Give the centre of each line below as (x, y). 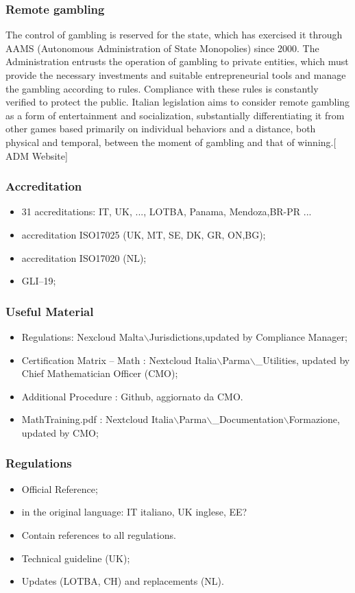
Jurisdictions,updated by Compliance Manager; (248, 336)
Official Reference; (60, 488)
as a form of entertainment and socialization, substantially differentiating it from (175, 115)
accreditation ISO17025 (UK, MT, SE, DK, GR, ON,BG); (144, 234)
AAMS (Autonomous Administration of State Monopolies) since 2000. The (162, 48)
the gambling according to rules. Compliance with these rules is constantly (162, 88)
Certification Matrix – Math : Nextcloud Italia (119, 360)
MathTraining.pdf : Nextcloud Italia (98, 419)
